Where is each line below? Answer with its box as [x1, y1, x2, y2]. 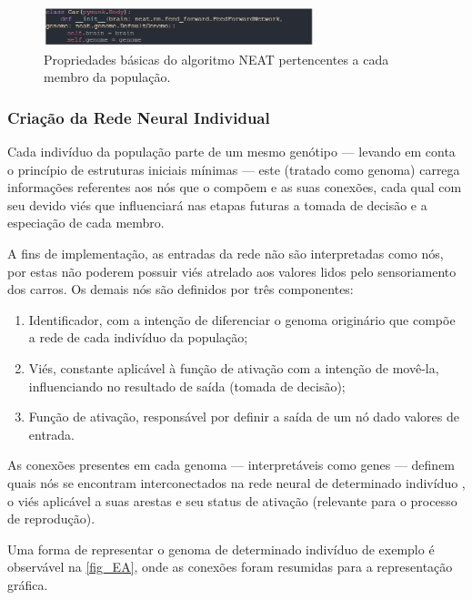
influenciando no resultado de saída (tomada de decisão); [28, 376, 346, 395]
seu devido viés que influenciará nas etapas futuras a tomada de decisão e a [7, 195, 427, 214]
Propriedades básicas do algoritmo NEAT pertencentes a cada [44, 49, 389, 68]
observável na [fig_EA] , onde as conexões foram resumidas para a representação [7, 557, 453, 576]
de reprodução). [7, 509, 95, 528]
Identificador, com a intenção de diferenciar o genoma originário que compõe [28, 310, 456, 329]
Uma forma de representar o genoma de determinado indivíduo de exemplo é [7, 539, 435, 558]
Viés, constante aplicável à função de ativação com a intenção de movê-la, [28, 359, 439, 378]
